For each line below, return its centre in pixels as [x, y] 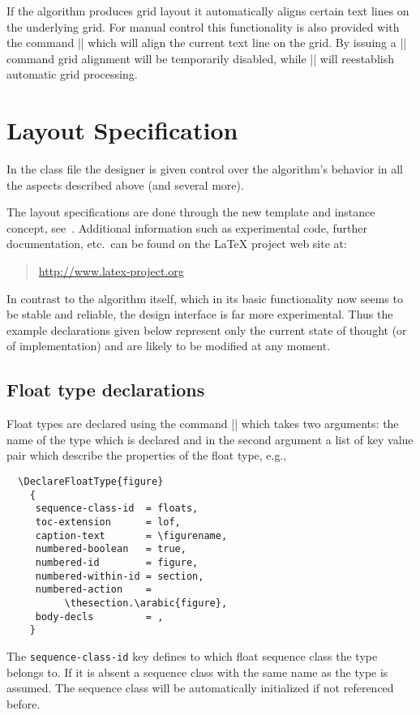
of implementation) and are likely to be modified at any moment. [169, 346]
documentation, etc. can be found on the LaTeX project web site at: [177, 244]
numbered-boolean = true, [111, 549]
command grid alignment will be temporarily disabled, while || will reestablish [200, 58]
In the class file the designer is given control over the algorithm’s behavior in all [205, 169]
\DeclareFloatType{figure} [91, 482]
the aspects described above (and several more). [125, 184]
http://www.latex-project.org [111, 271]
